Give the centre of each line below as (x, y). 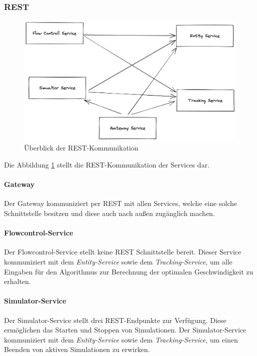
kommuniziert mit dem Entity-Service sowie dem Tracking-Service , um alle (118, 261)
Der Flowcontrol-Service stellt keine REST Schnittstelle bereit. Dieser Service (123, 252)
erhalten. (17, 281)
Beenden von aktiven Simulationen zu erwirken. (77, 349)
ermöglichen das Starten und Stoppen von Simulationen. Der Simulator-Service (125, 330)
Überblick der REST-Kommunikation (81, 148)
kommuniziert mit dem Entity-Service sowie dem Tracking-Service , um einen (121, 339)
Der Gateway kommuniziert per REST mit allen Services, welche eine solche (121, 203)
